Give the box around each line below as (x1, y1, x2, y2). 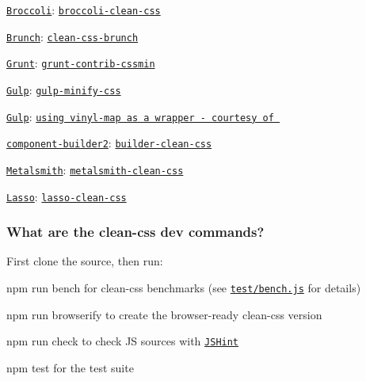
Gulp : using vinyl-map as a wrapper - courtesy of (6, 108, 274, 124)
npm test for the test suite (6, 359, 134, 375)
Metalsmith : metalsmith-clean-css (6, 161, 184, 177)
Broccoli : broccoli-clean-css (6, 2, 161, 17)
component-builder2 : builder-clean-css (6, 135, 212, 151)
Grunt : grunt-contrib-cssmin (6, 55, 155, 71)
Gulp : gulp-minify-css (6, 81, 121, 97)
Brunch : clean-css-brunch (6, 28, 139, 44)
